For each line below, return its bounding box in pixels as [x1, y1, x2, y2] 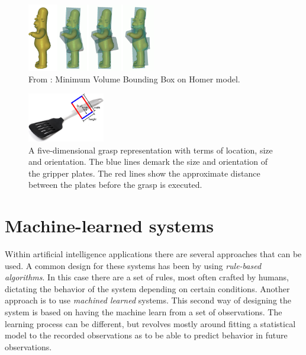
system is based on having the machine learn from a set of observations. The [5, 306, 282, 318]
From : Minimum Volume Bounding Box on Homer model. [28, 73, 240, 85]
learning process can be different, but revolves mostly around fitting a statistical [5, 317, 296, 330]
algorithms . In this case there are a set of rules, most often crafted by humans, [5, 271, 289, 283]
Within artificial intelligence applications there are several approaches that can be [5, 248, 302, 260]
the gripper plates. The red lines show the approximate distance [28, 167, 260, 179]
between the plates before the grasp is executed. [28, 178, 202, 191]
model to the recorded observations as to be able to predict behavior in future [5, 329, 288, 341]
